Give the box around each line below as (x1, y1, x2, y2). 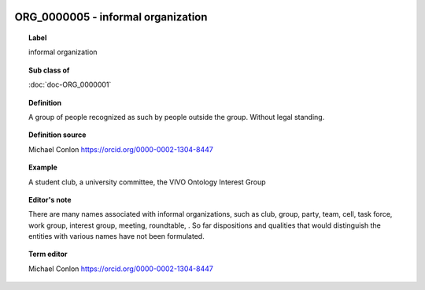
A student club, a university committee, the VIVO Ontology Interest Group (28, 177, 267, 187)
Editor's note (28, 195, 72, 204)
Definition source (28, 130, 87, 139)
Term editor (28, 249, 68, 259)
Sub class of (28, 65, 70, 75)
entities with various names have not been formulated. (28, 232, 205, 241)
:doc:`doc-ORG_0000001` (28, 80, 112, 90)
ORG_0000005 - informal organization (14, 10, 208, 24)
